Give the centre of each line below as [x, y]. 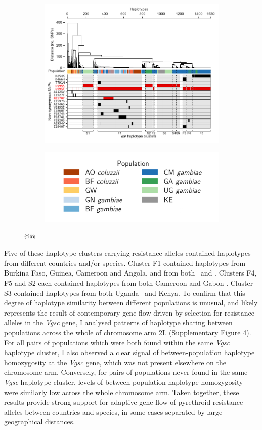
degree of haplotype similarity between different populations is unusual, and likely [131, 303]
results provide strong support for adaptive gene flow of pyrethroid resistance [124, 402]
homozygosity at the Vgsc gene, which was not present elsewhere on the [115, 362]
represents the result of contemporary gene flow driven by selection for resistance [129, 312]
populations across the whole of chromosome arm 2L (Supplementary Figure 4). [128, 332]
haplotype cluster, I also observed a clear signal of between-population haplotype [129, 352]
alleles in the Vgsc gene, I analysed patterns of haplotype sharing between [118, 322]
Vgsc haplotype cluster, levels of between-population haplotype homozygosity [124, 382]
